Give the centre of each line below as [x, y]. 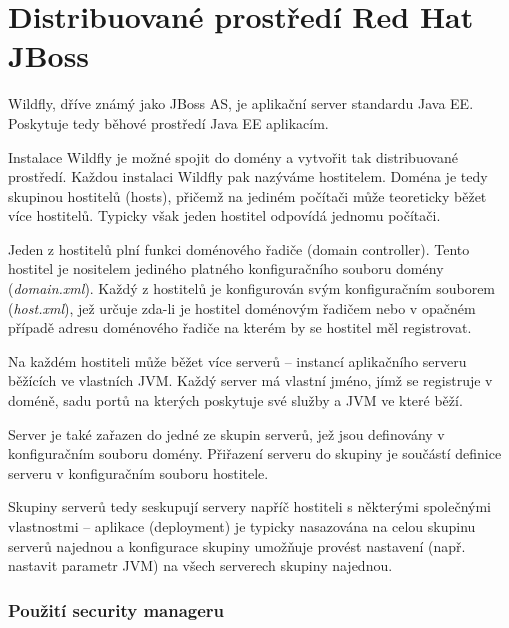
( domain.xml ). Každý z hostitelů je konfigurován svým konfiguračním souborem [252, 288]
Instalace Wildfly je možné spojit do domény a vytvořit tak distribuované [233, 156]
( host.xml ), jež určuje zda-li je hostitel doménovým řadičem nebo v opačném [242, 307]
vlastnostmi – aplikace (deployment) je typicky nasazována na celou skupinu [242, 526]
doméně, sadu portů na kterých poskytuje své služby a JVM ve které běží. [235, 400]
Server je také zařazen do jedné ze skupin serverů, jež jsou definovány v [226, 433]
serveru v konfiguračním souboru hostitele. [138, 472]
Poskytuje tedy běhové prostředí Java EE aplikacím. [168, 122]
